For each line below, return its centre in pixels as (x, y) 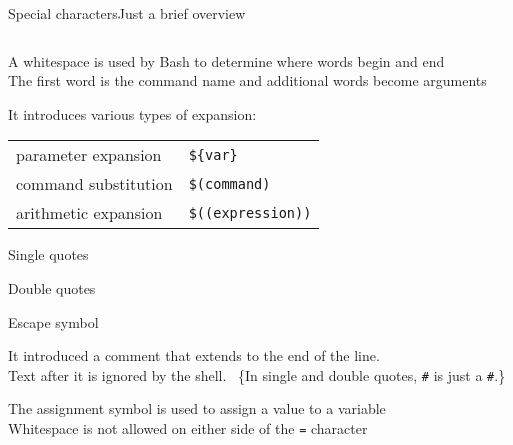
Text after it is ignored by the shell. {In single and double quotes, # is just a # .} (257, 374)
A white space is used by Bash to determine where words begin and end (226, 60)
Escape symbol (53, 321)
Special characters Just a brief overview (127, 13)
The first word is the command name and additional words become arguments (247, 80)
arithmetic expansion (89, 213)
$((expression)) (250, 212)
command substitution (94, 184)
